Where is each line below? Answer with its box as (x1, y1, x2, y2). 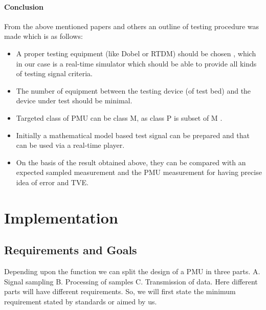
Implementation (4, 207, 118, 228)
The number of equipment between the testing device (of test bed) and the (16, 85, 251, 96)
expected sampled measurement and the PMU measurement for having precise (16, 167, 262, 178)
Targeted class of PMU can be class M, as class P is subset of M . (16, 112, 223, 123)
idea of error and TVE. (16, 176, 88, 187)
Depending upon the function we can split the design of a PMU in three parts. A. (4, 266, 260, 277)
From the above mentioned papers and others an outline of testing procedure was (4, 20, 259, 31)
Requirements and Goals (4, 242, 137, 258)
